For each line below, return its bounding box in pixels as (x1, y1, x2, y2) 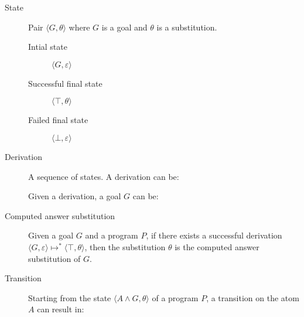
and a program (85, 229, 138, 241)
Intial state (28, 40, 67, 53)
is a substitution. (156, 21, 217, 33)
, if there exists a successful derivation (146, 229, 282, 241)
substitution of (28, 252, 81, 264)
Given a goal (28, 229, 74, 241)
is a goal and (101, 21, 148, 33)
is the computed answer (175, 240, 259, 253)
